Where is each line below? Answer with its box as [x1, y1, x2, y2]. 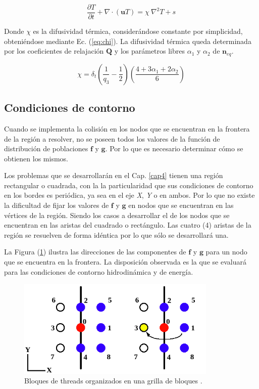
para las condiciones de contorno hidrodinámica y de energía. [4, 266, 193, 277]
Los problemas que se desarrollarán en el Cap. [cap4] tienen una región [4, 170, 223, 181]
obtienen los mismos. [4, 153, 68, 163]
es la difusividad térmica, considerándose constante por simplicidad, [33, 26, 243, 36]
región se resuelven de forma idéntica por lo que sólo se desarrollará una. [4, 229, 229, 240]
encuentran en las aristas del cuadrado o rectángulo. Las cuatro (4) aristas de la [4, 220, 251, 230]
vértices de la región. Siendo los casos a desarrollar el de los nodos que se [4, 209, 230, 220]
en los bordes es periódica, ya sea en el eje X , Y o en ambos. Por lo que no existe [4, 190, 255, 200]
